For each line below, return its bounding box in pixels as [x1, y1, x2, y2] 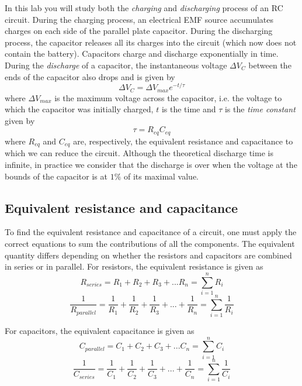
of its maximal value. [123, 170, 199, 182]
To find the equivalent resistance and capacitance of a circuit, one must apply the [5, 226, 297, 238]
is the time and [161, 103, 216, 115]
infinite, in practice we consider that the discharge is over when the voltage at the [5, 158, 297, 170]
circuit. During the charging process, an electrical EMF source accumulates [5, 13, 273, 25]
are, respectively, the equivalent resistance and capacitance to [73, 135, 293, 147]
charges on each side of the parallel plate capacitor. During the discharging [5, 25, 273, 37]
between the [248, 58, 291, 71]
